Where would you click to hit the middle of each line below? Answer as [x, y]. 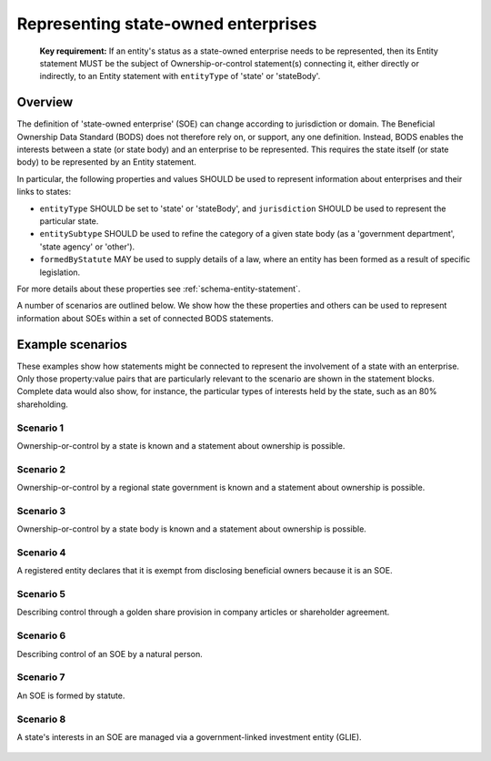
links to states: [44, 192]
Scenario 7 [41, 677]
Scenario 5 [41, 594]
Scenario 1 [40, 428]
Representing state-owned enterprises [167, 24]
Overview [45, 102]
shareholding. [42, 404]
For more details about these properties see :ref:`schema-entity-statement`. [159, 289]
